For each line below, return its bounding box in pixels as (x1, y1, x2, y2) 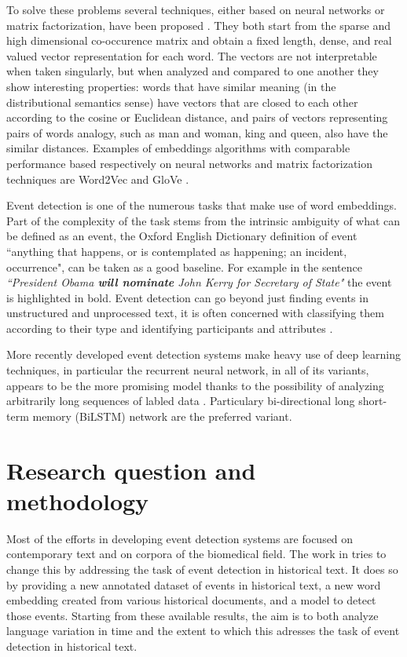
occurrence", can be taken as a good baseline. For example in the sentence (6, 258, 362, 275)
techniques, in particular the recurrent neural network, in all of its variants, (6, 362, 369, 378)
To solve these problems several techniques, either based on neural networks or (6, 2, 385, 17)
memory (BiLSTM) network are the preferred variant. (32, 407, 292, 424)
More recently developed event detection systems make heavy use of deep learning (6, 346, 401, 363)
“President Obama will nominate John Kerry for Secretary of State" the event (6, 274, 392, 290)
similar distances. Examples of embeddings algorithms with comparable (6, 140, 350, 156)
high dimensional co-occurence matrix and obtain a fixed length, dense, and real (6, 32, 392, 49)
